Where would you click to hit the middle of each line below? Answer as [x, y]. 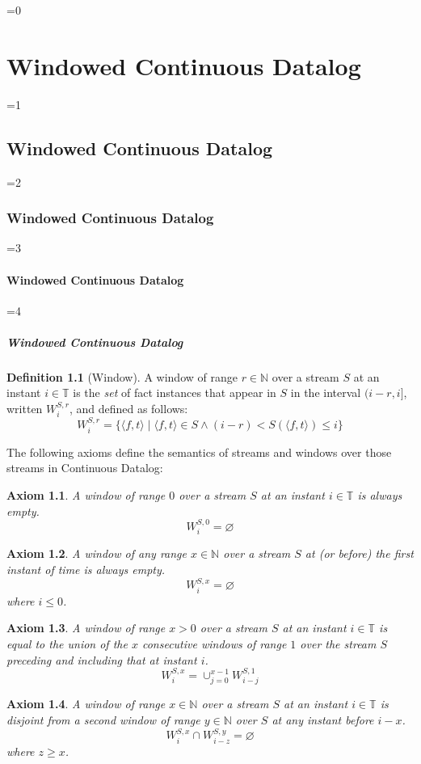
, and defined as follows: [128, 409]
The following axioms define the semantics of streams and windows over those [199, 452]
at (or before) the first [359, 553]
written [25, 409]
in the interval [326, 393]
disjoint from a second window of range [103, 719]
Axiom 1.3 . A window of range [86, 628]
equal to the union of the [67, 643]
